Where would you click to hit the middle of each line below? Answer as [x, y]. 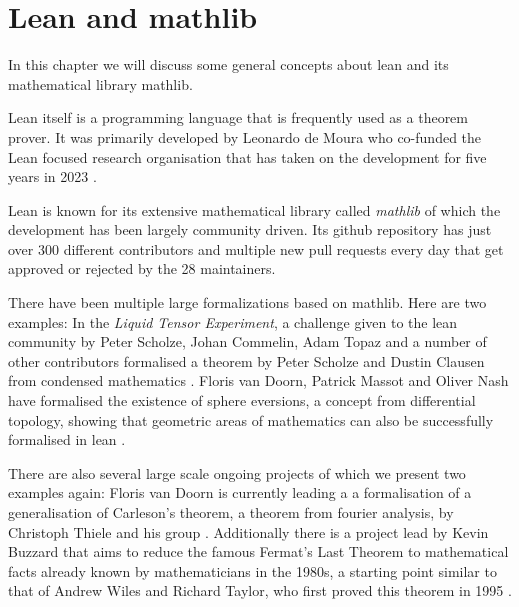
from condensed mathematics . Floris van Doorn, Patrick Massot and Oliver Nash [258, 380]
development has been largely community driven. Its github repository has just [250, 229]
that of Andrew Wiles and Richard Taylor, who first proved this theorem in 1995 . [260, 590]
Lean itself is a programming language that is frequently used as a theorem [238, 117]
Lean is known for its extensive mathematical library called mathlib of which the [254, 209]
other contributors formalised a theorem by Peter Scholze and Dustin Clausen [246, 360]
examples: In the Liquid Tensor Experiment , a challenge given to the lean [233, 321]
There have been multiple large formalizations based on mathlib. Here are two [247, 302]
